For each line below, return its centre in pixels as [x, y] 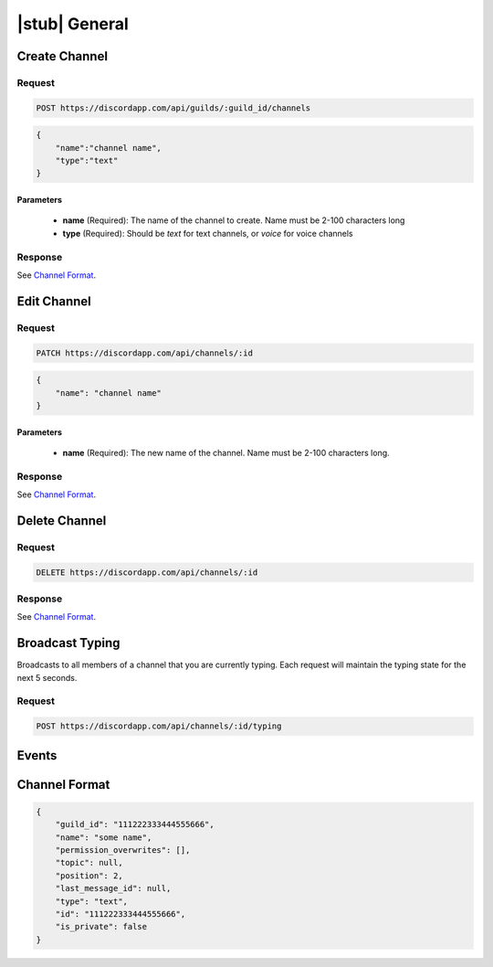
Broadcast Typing [68, 643]
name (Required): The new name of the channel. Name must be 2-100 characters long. [226, 452]
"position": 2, [89, 876]
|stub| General [73, 24]
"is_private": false [101, 927]
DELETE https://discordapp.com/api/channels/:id [147, 572]
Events [37, 755]
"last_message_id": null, [113, 888]
